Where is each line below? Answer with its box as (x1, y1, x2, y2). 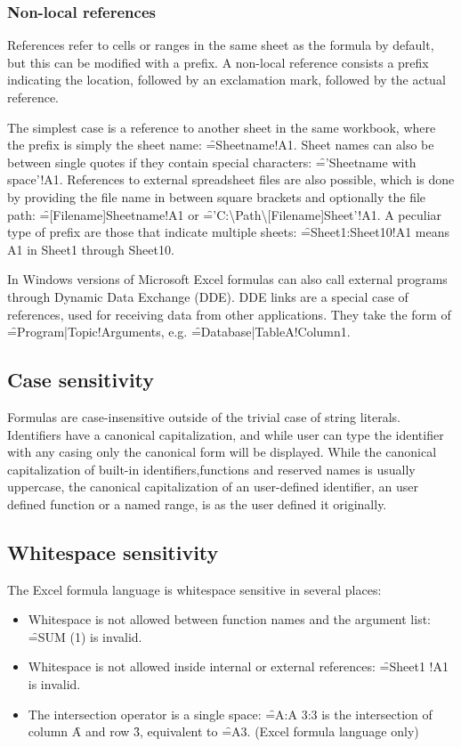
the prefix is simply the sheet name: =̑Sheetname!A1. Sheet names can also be (7, 135, 434, 154)
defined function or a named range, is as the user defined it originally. (7, 494, 387, 513)
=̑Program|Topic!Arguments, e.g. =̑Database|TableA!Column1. (7, 322, 351, 341)
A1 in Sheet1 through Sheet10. (7, 240, 174, 258)
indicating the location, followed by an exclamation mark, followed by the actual (7, 70, 446, 89)
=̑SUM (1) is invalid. (28, 627, 142, 646)
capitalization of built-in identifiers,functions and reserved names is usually (7, 459, 416, 478)
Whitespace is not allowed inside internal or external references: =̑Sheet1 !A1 (28, 657, 449, 676)
